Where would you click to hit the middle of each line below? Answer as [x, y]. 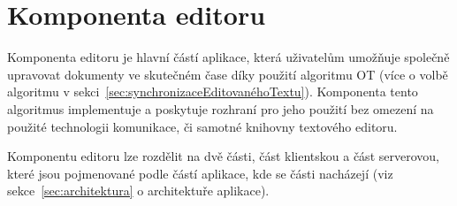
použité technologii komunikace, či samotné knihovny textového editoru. [202, 126]
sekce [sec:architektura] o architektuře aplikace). [138, 191]
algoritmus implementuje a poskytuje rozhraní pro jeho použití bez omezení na [221, 108]
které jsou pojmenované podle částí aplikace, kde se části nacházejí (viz [200, 173]
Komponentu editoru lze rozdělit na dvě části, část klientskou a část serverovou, [223, 156]
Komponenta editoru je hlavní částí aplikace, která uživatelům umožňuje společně [228, 57]
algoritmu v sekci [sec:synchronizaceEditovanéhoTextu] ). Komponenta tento [213, 92]
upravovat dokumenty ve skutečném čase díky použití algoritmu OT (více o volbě [228, 74]
